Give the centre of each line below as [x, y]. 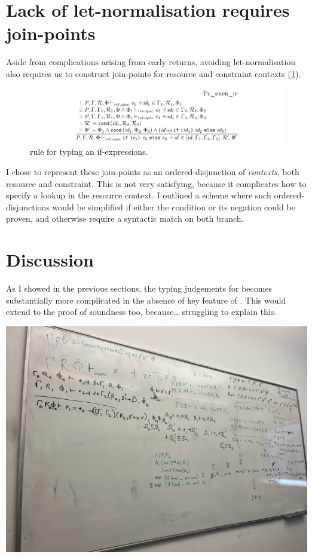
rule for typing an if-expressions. [89, 152]
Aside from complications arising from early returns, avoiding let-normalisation [151, 62]
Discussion [50, 260]
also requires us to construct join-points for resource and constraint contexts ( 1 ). [154, 73]
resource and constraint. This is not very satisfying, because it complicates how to [156, 183]
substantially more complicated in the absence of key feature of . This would [146, 300]
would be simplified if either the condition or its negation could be [174, 206]
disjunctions [28, 206]
